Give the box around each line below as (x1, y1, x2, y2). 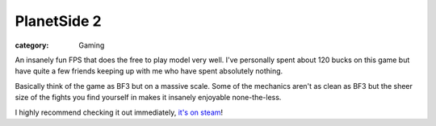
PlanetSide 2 (15, 12, 102, 30)
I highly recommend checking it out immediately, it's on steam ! (15, 107, 224, 117)
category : (15, 40, 49, 50)
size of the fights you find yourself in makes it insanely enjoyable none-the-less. (15, 93, 282, 103)
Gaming (78, 40, 105, 50)
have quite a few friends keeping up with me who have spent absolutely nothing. (15, 66, 283, 76)
